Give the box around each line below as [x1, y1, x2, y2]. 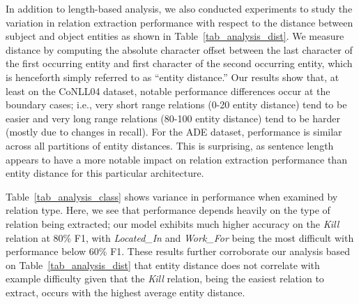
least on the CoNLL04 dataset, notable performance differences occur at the [6, 83, 330, 98]
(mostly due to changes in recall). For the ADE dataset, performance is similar [6, 124, 342, 139]
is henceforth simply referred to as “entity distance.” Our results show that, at [6, 69, 339, 84]
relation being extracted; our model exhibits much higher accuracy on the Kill [6, 216, 339, 231]
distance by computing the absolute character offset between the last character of [6, 42, 353, 57]
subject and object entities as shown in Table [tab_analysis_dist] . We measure [6, 29, 344, 43]
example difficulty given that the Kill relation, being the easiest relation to [6, 271, 324, 286]
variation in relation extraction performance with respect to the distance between [6, 15, 353, 29]
